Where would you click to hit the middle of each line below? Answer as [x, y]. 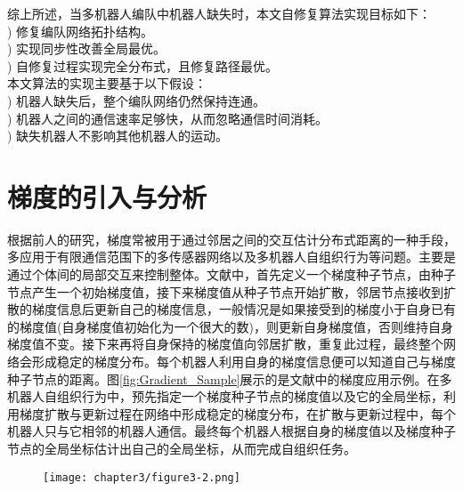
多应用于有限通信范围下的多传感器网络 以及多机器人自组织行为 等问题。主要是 [231, 257]
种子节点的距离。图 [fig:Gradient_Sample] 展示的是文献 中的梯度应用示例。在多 [230, 378]
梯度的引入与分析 [107, 196]
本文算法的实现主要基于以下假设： [107, 83]
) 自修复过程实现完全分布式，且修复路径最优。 [143, 65]
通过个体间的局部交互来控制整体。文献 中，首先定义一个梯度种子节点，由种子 [231, 274]
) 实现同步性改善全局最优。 [87, 48]
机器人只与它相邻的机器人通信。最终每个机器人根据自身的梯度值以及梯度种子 [231, 431]
